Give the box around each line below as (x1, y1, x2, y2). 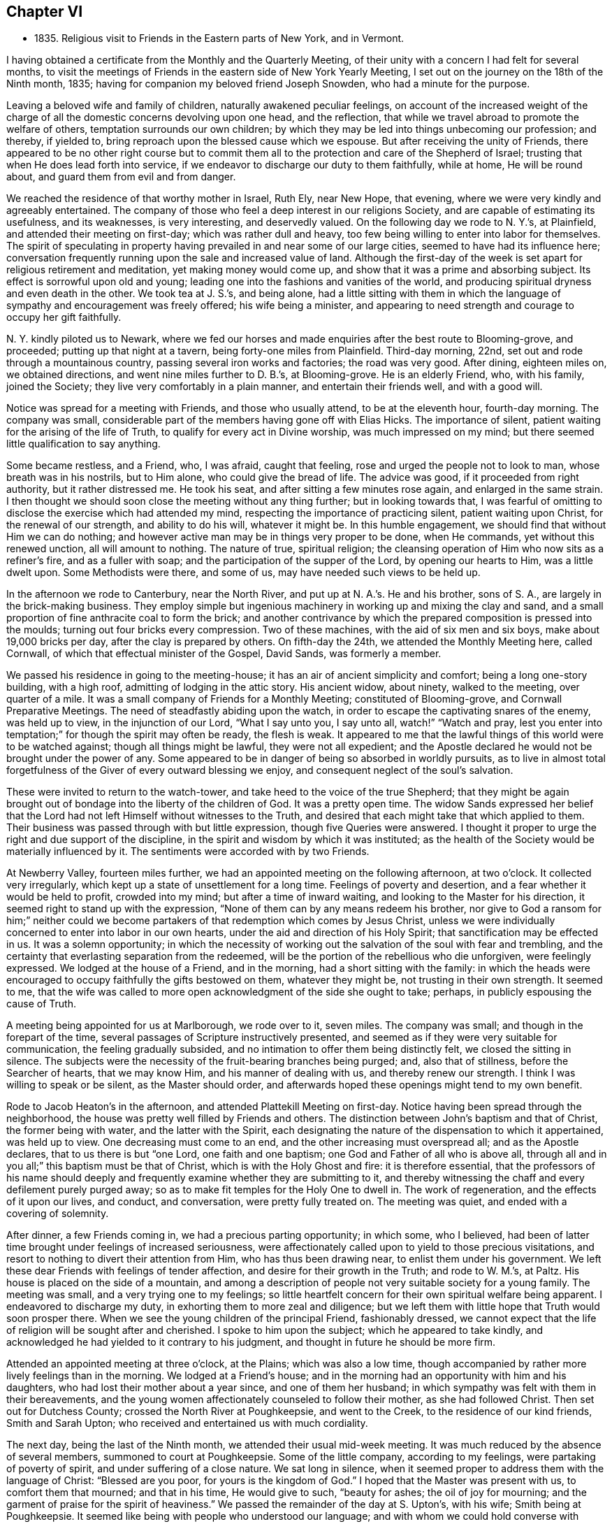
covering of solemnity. (6, 1207, 109, 1220)
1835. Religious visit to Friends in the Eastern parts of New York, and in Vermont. (34, 32, 405, 45)
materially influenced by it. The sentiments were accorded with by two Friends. (6, 845, 370, 858)
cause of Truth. (6, 998, 76, 1010)
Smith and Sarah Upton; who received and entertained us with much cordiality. (6, 1417, 368, 1430)
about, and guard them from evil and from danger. (6, 171, 236, 183)
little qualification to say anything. (6, 438, 161, 450)
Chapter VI (6, 3, 83, 20)
